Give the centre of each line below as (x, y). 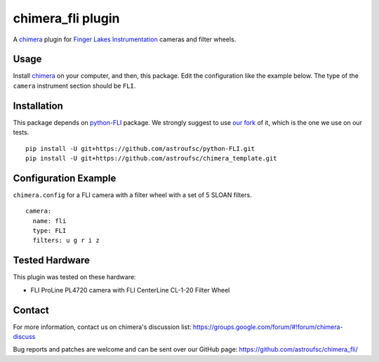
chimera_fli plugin (66, 18)
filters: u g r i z (66, 241)
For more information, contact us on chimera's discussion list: (102, 327)
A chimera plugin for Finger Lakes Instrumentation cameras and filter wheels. (125, 39)
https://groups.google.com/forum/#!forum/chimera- (268, 327)
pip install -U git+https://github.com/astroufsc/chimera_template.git (151, 158)
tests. (21, 133)
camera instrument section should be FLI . (74, 86)
